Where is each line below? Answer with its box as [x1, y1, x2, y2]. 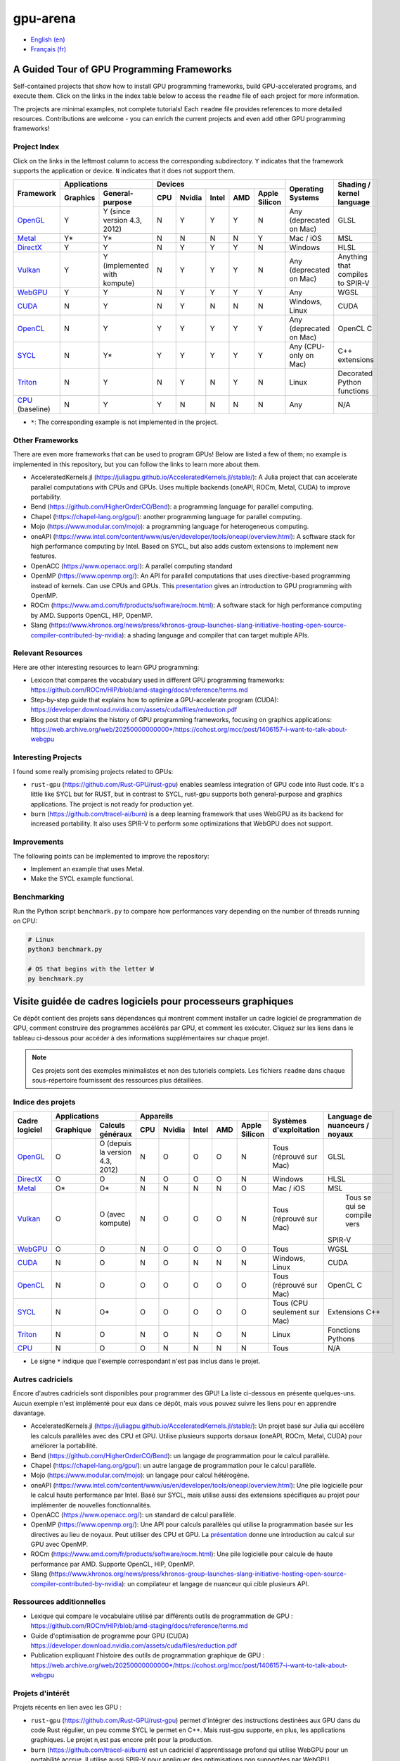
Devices [157, 180, 185, 189]
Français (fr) [30, 44, 67, 53]
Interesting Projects [13, 752, 82, 762]
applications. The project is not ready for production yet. [30, 799, 194, 808]
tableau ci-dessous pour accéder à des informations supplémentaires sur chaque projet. [13, 1033, 270, 1042]
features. [30, 552, 57, 560]
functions [337, 386, 369, 396]
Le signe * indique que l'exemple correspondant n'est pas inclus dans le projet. [30, 1357, 261, 1366]
